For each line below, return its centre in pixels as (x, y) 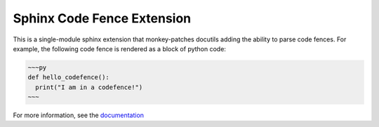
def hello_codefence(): (69, 78)
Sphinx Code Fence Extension (102, 18)
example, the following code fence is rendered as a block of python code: (119, 48)
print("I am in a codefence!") (89, 87)
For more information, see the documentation (78, 115)
